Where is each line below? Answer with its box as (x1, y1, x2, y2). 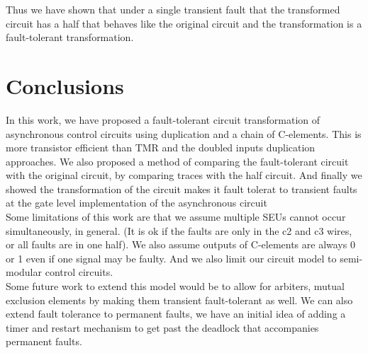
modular (6, 265, 43, 279)
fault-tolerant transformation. (6, 30, 134, 45)
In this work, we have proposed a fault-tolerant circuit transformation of (6, 112, 320, 127)
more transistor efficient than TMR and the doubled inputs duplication (6, 140, 316, 155)
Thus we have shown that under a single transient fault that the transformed (6, 2, 340, 16)
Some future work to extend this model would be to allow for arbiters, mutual (6, 279, 345, 294)
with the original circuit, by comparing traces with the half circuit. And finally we (6, 168, 362, 183)
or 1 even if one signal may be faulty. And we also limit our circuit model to (6, 250, 337, 265)
